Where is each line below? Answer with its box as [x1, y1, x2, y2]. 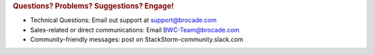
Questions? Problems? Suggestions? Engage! [12, 1, 175, 10]
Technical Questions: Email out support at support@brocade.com [30, 16, 217, 24]
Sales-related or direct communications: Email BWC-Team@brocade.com [30, 25, 240, 34]
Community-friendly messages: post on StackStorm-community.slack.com [30, 35, 244, 44]
